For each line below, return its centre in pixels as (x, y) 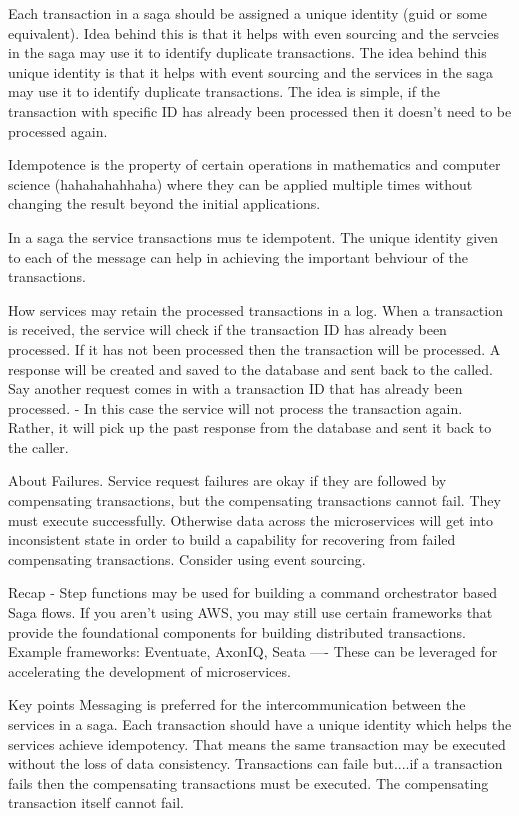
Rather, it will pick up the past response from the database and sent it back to (250, 427)
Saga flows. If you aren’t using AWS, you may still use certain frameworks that (250, 612)
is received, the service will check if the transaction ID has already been (227, 329)
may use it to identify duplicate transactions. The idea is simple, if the (224, 91)
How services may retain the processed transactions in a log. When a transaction (255, 309)
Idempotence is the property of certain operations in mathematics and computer (254, 164)
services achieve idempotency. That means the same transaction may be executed (257, 743)
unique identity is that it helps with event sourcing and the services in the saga (251, 71)
